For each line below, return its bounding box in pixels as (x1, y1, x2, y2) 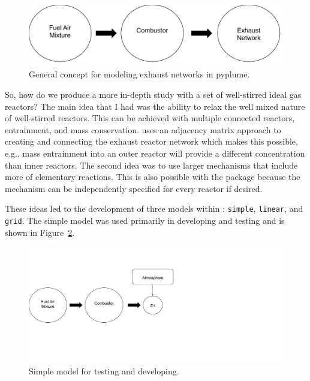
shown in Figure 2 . (5, 226, 75, 238)
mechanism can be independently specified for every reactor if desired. (5, 182, 263, 194)
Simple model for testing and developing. (29, 365, 179, 377)
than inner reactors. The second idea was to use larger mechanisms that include (5, 158, 298, 171)
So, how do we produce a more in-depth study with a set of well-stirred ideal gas (5, 88, 302, 101)
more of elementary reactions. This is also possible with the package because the (5, 170, 300, 183)
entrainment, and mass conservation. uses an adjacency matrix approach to (5, 123, 281, 136)
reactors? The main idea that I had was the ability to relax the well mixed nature (5, 100, 305, 112)
